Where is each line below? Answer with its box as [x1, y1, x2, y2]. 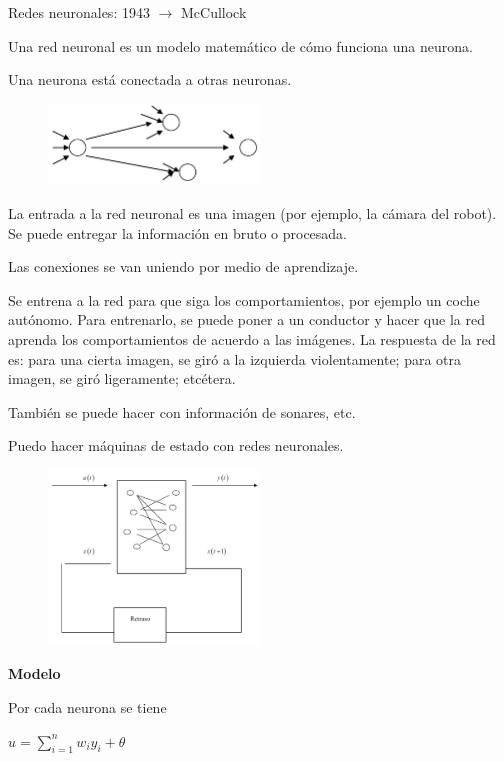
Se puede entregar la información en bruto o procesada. [8, 222, 348, 243]
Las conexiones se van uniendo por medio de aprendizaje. [8, 256, 359, 277]
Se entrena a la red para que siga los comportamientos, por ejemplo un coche [8, 289, 480, 310]
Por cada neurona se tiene [8, 696, 167, 717]
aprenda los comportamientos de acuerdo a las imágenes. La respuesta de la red [8, 328, 496, 349]
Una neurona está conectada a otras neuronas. [8, 69, 292, 90]
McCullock [180, 2, 247, 22]
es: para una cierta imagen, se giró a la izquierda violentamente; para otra [8, 348, 462, 369]
